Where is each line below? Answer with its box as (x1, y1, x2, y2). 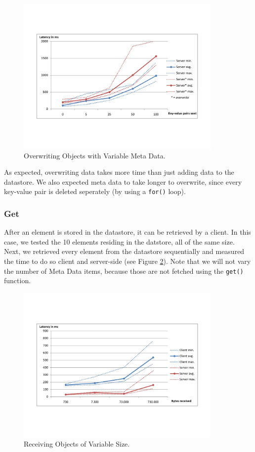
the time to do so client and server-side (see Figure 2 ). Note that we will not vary (4, 255, 251, 266)
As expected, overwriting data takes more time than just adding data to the (4, 167, 234, 177)
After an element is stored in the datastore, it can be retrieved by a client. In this (4, 227, 251, 237)
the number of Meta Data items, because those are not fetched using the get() (4, 265, 244, 276)
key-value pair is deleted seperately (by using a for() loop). (4, 186, 186, 197)
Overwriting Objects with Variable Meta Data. (24, 150, 166, 160)
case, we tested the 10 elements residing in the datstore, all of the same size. (4, 236, 235, 247)
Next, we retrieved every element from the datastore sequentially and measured (4, 246, 245, 256)
